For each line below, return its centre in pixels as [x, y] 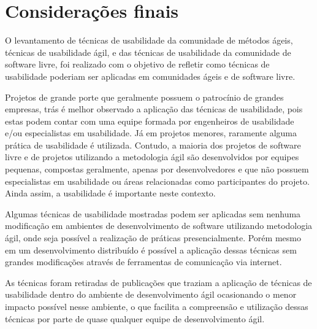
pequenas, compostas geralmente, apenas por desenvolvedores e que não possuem [157, 169]
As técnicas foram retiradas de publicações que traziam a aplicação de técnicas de [158, 282]
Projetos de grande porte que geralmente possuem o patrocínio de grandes [144, 97]
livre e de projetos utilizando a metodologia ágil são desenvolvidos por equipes [152, 157]
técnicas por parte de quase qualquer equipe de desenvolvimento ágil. [135, 318]
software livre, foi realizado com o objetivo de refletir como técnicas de [137, 64]
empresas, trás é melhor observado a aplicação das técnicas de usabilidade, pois [154, 109]
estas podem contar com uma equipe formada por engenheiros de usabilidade [150, 121]
